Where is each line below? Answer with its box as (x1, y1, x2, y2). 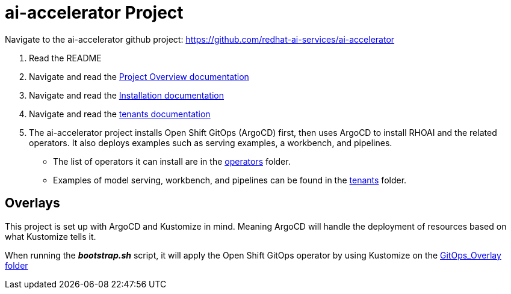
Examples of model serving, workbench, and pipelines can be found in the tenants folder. (53, 174, 407, 185)
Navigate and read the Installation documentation (29, 90, 224, 100)
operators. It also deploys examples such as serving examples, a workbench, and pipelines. (29, 137, 392, 148)
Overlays (5, 195, 60, 211)
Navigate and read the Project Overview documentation (29, 71, 249, 82)
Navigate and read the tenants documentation (29, 108, 211, 119)
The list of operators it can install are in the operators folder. (53, 156, 291, 167)
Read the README (29, 52, 102, 63)
